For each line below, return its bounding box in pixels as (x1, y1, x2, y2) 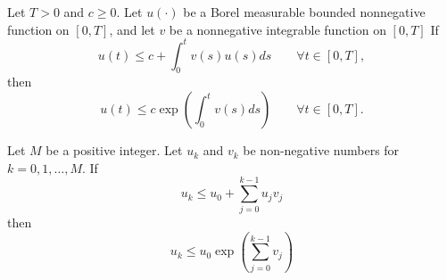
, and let (109, 20, 155, 38)
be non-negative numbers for (243, 141, 400, 160)
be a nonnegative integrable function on (169, 20, 386, 38)
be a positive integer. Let (46, 141, 183, 160)
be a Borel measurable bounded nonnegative (183, 3, 426, 21)
